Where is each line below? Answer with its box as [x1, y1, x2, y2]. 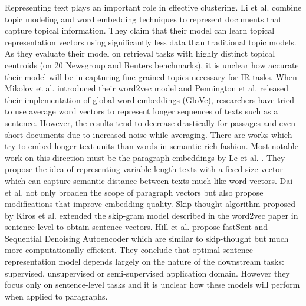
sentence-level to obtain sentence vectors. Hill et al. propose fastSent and [5, 221, 268, 233]
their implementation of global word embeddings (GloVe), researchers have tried [5, 93, 294, 106]
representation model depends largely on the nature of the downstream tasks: [5, 255, 284, 268]
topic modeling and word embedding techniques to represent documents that [5, 12, 282, 25]
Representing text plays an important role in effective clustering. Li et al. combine [5, 1, 302, 13]
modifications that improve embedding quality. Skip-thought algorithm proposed [5, 198, 296, 210]
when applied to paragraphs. [5, 289, 108, 302]
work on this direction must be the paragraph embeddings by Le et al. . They [5, 151, 285, 163]
